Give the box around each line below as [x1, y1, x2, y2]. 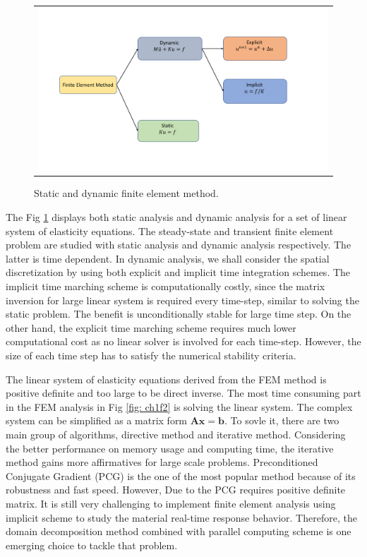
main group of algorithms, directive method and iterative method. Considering [6, 426, 346, 441]
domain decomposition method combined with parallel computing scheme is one [6, 524, 351, 539]
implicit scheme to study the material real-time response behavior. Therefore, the [6, 510, 357, 525]
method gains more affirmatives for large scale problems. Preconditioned [6, 455, 318, 469]
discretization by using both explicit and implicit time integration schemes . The [6, 265, 351, 280]
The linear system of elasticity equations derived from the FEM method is [6, 371, 327, 386]
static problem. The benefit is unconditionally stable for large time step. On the [6, 306, 351, 321]
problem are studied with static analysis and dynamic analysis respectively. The [6, 237, 351, 252]
